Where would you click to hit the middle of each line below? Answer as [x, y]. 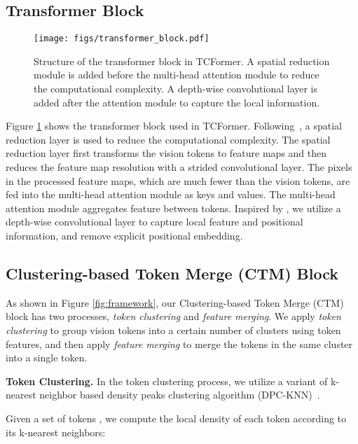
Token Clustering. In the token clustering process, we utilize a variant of [167, 381]
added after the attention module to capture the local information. [177, 102]
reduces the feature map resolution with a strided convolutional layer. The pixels [179, 167]
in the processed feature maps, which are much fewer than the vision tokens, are [178, 180]
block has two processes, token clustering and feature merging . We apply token [173, 316]
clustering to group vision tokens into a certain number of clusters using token [173, 329]
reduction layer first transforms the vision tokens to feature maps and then [166, 153]
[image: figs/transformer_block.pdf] [122, 39]
